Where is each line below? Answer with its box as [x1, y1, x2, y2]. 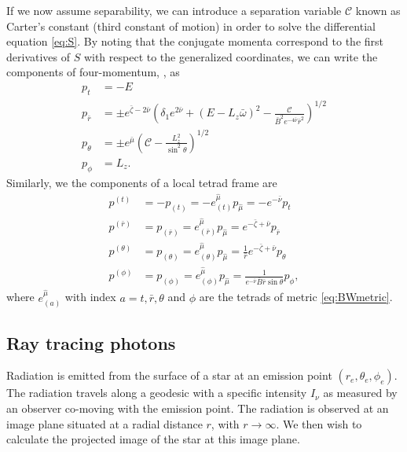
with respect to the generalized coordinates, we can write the [83, 48, 378, 64]
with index [64, 288, 116, 305]
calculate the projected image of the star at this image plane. [6, 431, 300, 447]
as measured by [323, 384, 398, 401]
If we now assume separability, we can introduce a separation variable [6, 2, 342, 18]
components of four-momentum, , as [6, 64, 180, 80]
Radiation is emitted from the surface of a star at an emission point [6, 367, 332, 384]
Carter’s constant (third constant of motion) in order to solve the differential [6, 17, 376, 34]
